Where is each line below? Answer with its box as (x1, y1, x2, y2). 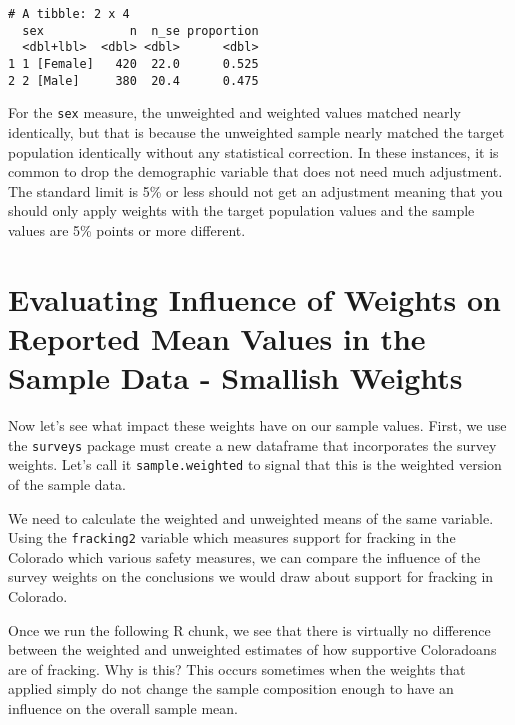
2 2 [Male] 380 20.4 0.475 (8, 73, 259, 88)
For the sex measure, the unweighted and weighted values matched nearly (8, 102, 461, 123)
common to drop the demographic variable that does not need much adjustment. (8, 161, 503, 182)
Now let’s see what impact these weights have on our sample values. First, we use (8, 415, 507, 435)
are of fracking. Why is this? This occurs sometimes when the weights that (8, 658, 466, 679)
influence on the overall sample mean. (8, 697, 238, 718)
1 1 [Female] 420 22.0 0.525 (8, 56, 259, 71)
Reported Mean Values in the (8, 317, 426, 358)
